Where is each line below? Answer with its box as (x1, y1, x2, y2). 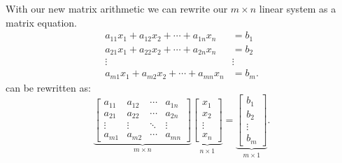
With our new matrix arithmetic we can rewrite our (6, 1, 228, 15)
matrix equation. (6, 15, 77, 29)
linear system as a (259, 1, 336, 15)
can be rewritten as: (6, 80, 91, 94)
